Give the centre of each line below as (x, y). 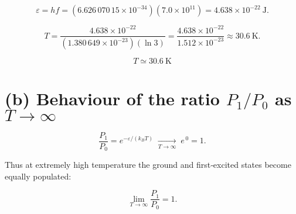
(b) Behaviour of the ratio (112, 98)
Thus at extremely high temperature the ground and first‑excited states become (148, 165)
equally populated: (38, 176)
